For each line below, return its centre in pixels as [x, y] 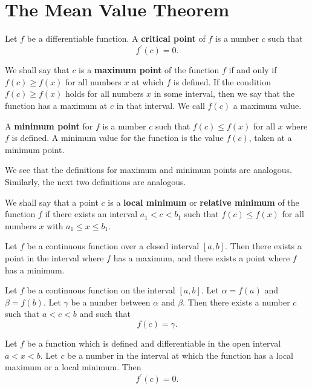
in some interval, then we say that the [224, 93]
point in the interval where [54, 257]
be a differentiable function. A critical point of [116, 38]
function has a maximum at [56, 105]
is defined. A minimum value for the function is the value [118, 138]
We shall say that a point [52, 202]
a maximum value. [267, 105]
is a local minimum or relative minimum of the [203, 202]
